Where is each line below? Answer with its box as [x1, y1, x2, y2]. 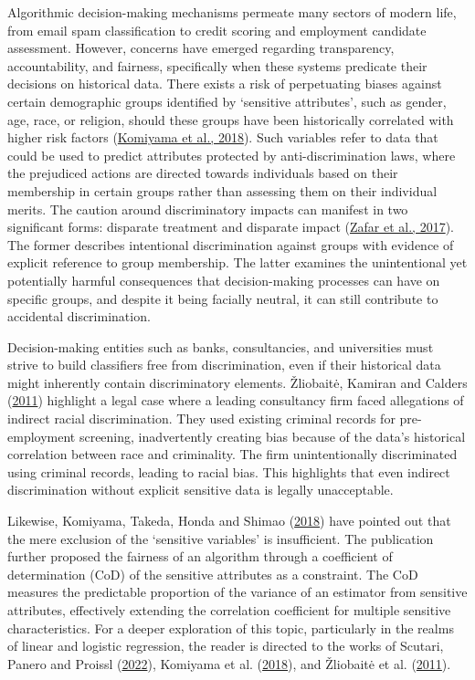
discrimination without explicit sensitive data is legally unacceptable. [7, 480, 394, 499]
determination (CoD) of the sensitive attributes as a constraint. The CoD [7, 564, 418, 583]
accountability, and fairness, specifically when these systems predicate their [7, 56, 427, 75]
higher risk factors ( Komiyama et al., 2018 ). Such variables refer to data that [7, 128, 438, 147]
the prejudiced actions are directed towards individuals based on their [7, 163, 398, 183]
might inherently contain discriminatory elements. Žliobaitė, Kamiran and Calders [7, 372, 468, 392]
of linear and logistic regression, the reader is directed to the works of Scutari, [7, 636, 444, 655]
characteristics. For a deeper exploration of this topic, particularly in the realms [7, 618, 454, 637]
